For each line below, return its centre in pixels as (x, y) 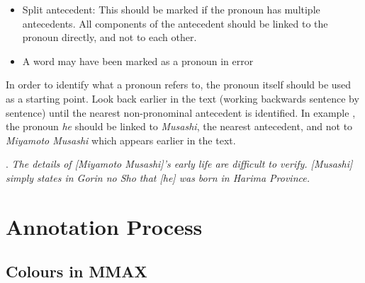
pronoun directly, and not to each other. (109, 37)
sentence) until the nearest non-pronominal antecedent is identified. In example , (181, 112)
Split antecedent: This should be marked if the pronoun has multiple (171, 9)
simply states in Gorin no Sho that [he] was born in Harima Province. (158, 177)
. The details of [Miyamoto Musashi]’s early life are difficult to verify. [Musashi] (179, 164)
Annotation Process (104, 226)
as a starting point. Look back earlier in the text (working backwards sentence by (182, 98)
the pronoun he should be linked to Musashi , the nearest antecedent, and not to (179, 126)
